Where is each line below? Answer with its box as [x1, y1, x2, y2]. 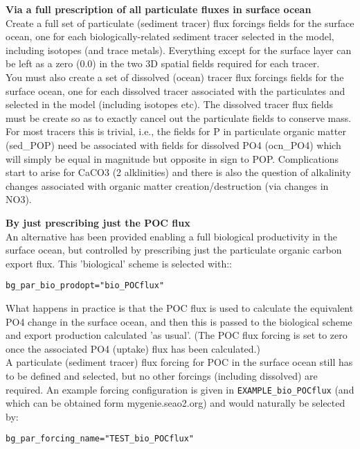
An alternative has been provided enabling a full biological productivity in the [6, 229, 337, 243]
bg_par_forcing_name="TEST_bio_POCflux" [6, 434, 195, 444]
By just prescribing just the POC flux [6, 215, 190, 229]
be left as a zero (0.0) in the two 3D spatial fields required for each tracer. [6, 56, 320, 71]
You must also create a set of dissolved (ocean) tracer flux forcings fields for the [6, 69, 344, 84]
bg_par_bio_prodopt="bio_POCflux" [6, 281, 165, 291]
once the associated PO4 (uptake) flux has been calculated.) [6, 341, 260, 355]
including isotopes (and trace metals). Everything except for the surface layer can [6, 42, 352, 57]
